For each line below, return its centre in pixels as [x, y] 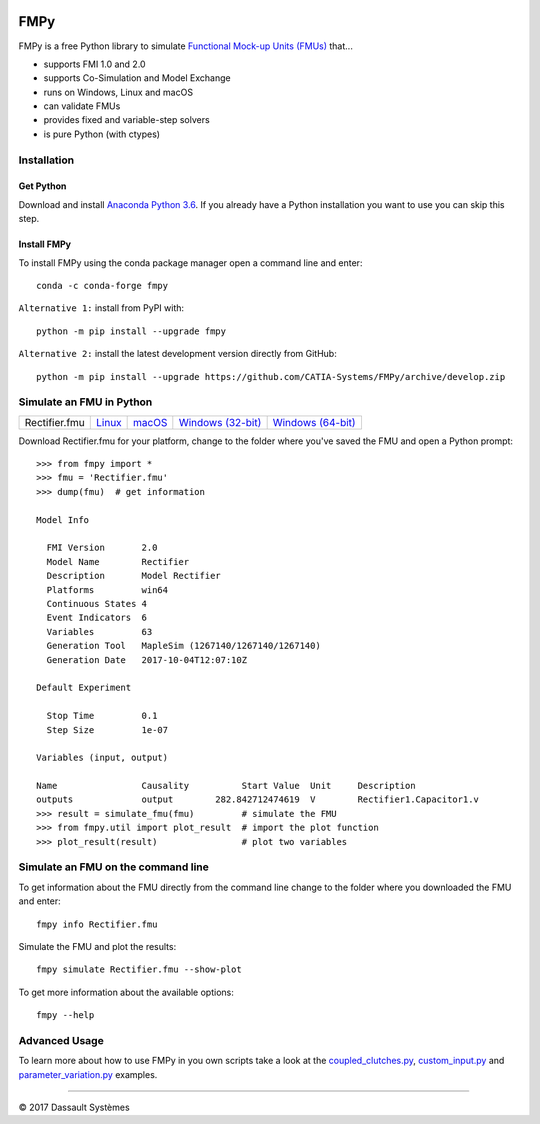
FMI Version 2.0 [102, 548]
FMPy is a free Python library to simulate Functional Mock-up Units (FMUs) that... [186, 46]
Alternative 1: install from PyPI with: [101, 308]
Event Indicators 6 [97, 618]
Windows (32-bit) [220, 422]
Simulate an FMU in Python [85, 402]
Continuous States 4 [97, 603]
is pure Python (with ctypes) [101, 134]
